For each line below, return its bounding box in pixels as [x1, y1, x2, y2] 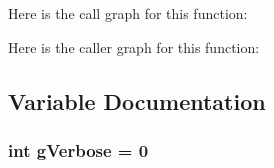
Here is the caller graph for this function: [8, 36, 260, 57]
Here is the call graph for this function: [8, 3, 248, 23]
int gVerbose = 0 [8, 137, 149, 162]
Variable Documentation [8, 85, 266, 116]
